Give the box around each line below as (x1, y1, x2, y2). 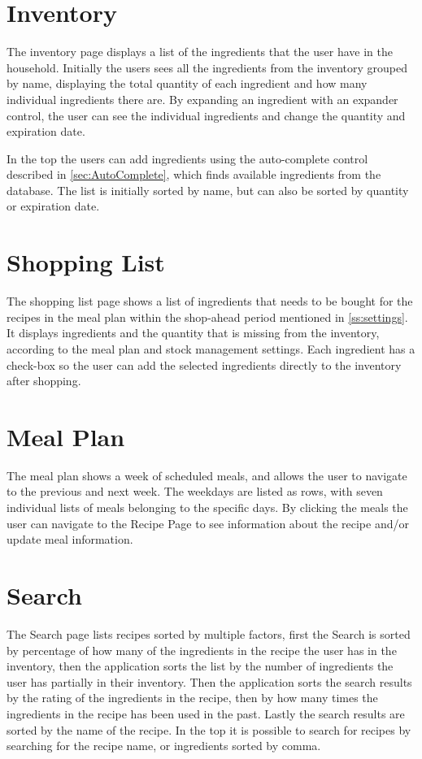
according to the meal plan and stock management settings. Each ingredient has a (7, 340, 415, 357)
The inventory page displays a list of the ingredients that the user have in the (7, 43, 393, 60)
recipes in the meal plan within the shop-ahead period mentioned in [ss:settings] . (7, 308, 408, 325)
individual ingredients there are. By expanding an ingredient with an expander (7, 90, 398, 107)
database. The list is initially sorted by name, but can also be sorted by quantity (7, 181, 409, 198)
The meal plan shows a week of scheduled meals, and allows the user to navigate (7, 466, 407, 484)
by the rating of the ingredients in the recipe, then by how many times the (7, 689, 378, 706)
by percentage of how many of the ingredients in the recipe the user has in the (7, 641, 397, 658)
